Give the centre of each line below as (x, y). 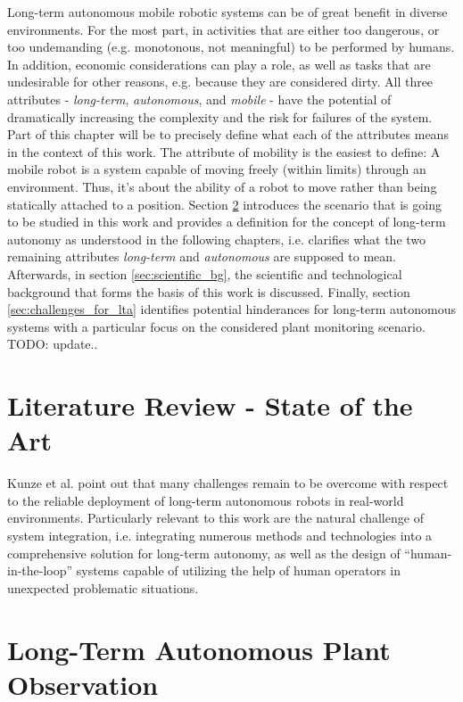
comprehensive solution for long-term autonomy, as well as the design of (204, 553)
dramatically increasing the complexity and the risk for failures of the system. (220, 116)
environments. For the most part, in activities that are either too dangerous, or (223, 29)
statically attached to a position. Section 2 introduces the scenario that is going (224, 204)
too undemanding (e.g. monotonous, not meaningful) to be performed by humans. (231, 47)
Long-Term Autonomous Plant (199, 649)
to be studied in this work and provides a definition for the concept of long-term (227, 222)
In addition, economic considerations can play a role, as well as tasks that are (219, 64)
